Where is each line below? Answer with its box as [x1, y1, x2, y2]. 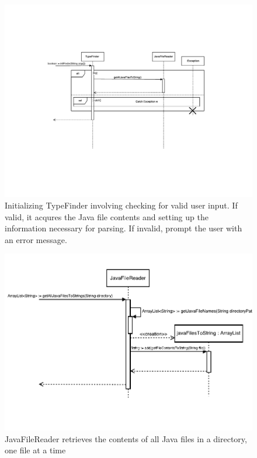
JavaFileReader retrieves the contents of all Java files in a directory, [5, 432, 247, 445]
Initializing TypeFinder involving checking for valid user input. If [5, 199, 238, 211]
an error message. [5, 233, 67, 245]
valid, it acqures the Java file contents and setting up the [5, 210, 209, 223]
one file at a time [5, 444, 66, 456]
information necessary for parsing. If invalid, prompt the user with [5, 222, 242, 234]
